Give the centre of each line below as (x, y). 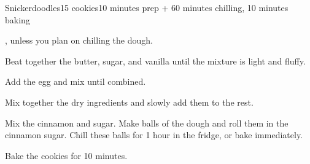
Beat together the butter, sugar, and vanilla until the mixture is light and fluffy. (155, 61)
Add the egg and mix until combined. (76, 81)
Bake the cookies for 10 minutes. (66, 155)
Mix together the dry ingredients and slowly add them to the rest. (129, 102)
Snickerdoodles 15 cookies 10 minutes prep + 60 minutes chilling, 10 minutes (147, 7)
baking (17, 19)
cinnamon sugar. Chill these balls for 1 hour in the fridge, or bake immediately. (154, 135)
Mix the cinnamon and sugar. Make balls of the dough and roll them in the (147, 123)
